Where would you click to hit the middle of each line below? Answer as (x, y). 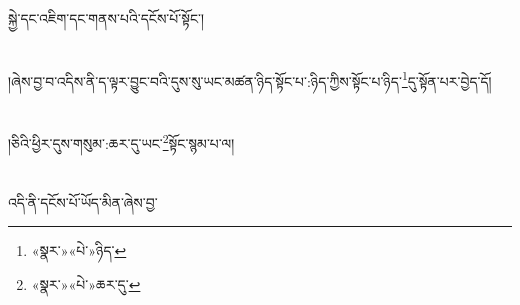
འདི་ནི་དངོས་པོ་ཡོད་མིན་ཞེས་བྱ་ (83, 201)
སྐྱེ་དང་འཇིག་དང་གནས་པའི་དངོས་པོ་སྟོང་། (106, 18)
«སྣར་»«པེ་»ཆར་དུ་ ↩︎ (86, 283)
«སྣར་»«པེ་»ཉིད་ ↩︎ (79, 250)
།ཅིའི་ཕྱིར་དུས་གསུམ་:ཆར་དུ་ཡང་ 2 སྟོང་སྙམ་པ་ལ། (121, 141)
